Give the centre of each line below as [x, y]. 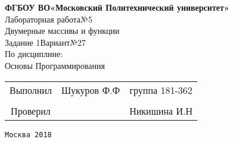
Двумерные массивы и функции [62, 31]
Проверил [31, 111]
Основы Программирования [55, 65]
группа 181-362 [161, 90]
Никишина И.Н [161, 111]
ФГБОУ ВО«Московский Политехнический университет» [117, 7]
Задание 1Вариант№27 [46, 42]
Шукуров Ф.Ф [91, 90]
